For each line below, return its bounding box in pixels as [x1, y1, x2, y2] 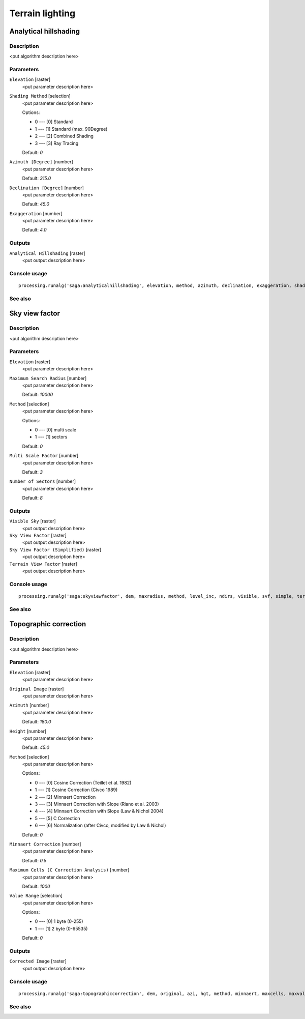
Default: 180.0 [22, 719, 51, 725]
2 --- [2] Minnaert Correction [35, 794, 96, 800]
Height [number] [9, 728, 47, 734]
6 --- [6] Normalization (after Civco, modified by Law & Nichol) [35, 822, 166, 829]
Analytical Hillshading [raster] [9, 250, 85, 256]
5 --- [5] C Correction [35, 815, 81, 821]
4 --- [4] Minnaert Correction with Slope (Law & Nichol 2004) [35, 808, 164, 814]
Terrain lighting [9, 8, 76, 19]
